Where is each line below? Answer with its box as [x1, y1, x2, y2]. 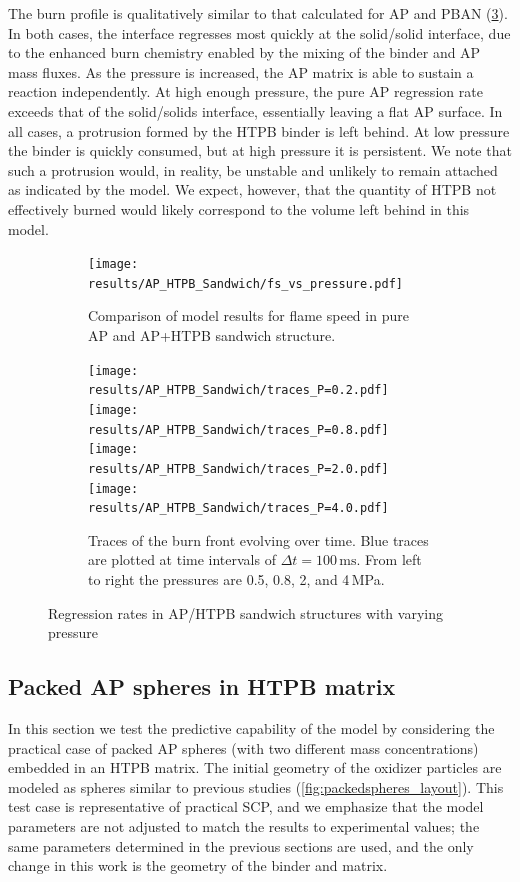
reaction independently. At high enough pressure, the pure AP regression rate [8, 81, 483, 102]
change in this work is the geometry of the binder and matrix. [8, 855, 388, 876]
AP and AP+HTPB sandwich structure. [88, 325, 336, 346]
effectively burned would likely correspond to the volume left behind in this [8, 198, 470, 219]
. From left [356, 549, 422, 570]
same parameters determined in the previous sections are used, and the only [8, 835, 474, 856]
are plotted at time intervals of [88, 549, 276, 570]
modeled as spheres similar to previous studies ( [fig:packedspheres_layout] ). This [8, 776, 504, 797]
